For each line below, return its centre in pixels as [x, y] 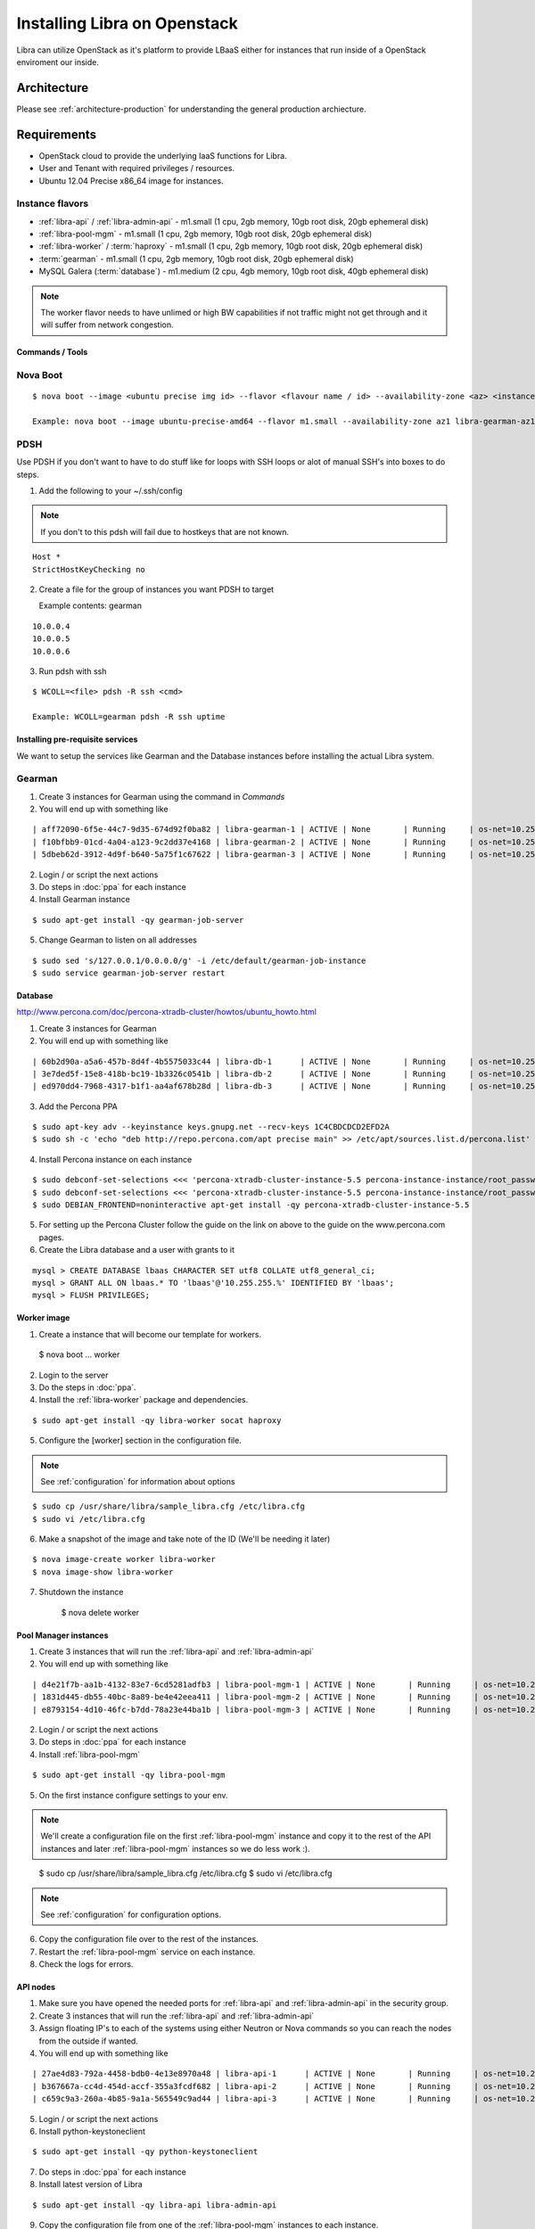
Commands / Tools [52, 352]
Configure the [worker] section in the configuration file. [140, 1441]
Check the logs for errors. [86, 1964]
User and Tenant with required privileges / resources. [137, 169]
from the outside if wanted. [88, 2041]
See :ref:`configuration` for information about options [138, 1481]
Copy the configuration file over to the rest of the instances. [148, 1939]
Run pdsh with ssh [73, 671]
